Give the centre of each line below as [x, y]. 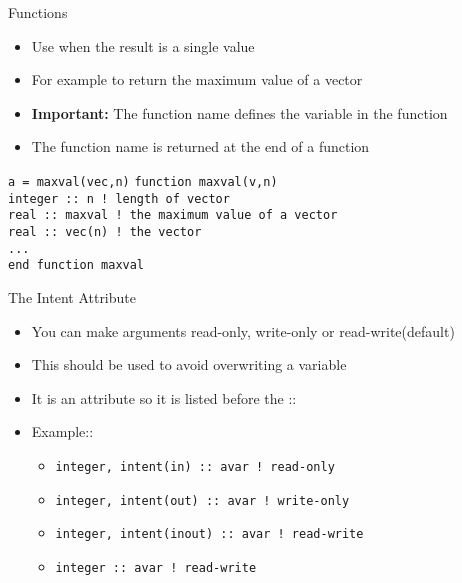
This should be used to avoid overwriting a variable [189, 364]
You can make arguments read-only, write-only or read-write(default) [243, 330]
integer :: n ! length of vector [119, 198]
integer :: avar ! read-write [156, 567]
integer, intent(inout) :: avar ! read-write [209, 534]
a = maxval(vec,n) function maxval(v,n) [143, 181]
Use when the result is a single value [143, 45]
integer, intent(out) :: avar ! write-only [202, 500]
